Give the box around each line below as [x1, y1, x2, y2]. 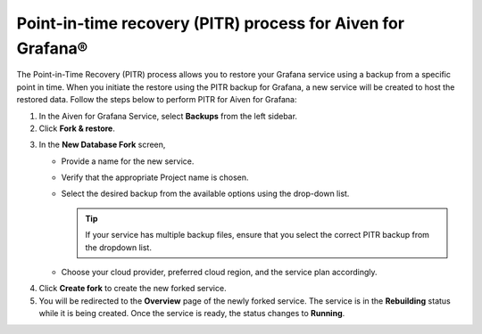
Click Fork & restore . [38, 123, 115, 134]
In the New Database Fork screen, [38, 139, 166, 151]
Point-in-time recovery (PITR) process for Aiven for [16, 13, 405, 33]
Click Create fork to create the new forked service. [38, 283, 227, 294]
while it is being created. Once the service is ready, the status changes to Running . [38, 308, 345, 319]
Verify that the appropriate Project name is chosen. [61, 172, 249, 183]
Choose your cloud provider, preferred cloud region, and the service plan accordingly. [61, 267, 378, 278]
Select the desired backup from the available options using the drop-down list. [61, 188, 350, 200]
